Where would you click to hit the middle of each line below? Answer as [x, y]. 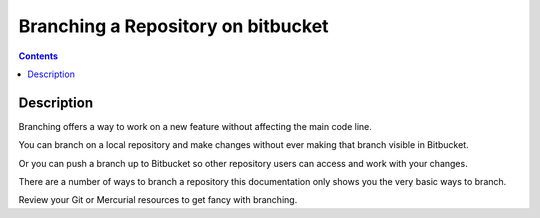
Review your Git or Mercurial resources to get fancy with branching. [158, 200]
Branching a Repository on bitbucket [173, 26]
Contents [38, 56]
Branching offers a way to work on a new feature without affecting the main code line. [195, 126]
